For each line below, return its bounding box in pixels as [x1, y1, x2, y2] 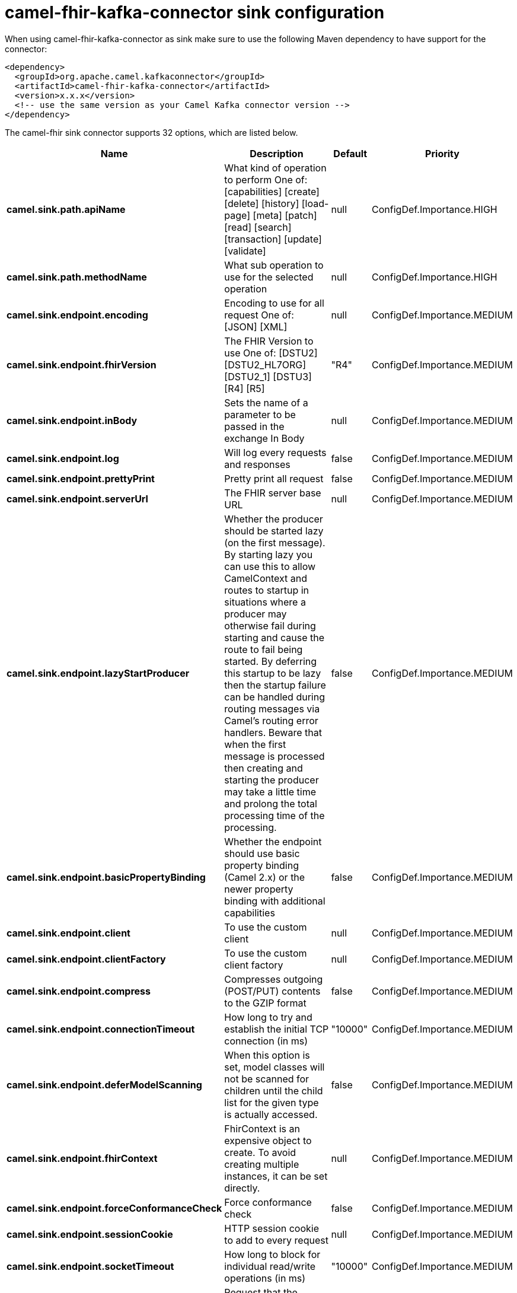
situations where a [224, 595, 306, 608]
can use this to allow [224, 560, 316, 572]
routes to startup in [224, 584, 309, 596]
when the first [224, 738, 286, 750]
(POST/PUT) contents [224, 985, 321, 997]
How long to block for [224, 1248, 321, 1260]
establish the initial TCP [224, 1023, 329, 1035]
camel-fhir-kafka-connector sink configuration [5, 2, 385, 23]
